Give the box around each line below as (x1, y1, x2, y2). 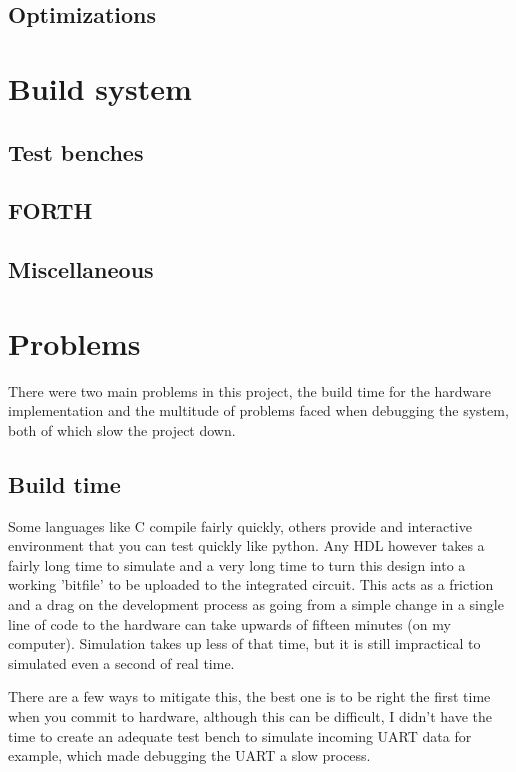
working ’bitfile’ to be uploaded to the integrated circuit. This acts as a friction (8, 574, 494, 595)
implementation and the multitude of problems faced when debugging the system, (8, 400, 509, 421)
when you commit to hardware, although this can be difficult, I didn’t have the (8, 705, 492, 726)
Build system (8, 67, 192, 108)
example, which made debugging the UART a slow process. (8, 745, 371, 766)
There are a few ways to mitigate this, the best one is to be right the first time (8, 686, 491, 707)
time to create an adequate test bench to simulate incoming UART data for (8, 725, 472, 746)
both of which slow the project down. (8, 419, 236, 440)
